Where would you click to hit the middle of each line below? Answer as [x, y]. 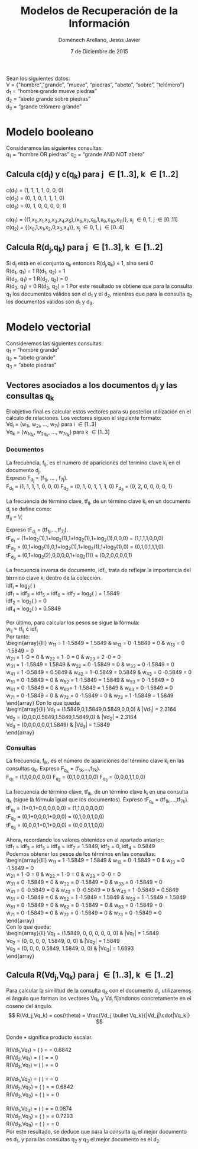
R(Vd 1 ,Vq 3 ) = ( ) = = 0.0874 [39, 1109]
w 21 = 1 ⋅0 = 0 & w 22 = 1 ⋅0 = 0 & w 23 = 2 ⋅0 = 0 [64, 657]
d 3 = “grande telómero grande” [44, 107]
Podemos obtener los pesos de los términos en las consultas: [81, 854]
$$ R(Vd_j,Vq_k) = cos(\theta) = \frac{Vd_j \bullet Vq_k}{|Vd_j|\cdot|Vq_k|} [99, 1015]
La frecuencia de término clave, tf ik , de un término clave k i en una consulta [97, 792]
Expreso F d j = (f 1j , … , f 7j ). [37, 479]
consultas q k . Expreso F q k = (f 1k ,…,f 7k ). [53, 769]
